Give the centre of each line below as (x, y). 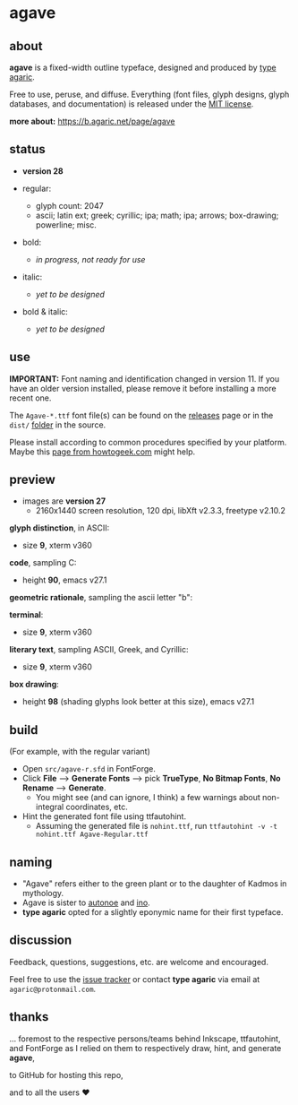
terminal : (26, 615)
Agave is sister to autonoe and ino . (86, 902)
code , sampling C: (43, 563)
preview (32, 480)
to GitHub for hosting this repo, (66, 1075)
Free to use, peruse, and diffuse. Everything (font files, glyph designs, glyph (149, 94)
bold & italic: (45, 311)
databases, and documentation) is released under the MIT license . (132, 104)
